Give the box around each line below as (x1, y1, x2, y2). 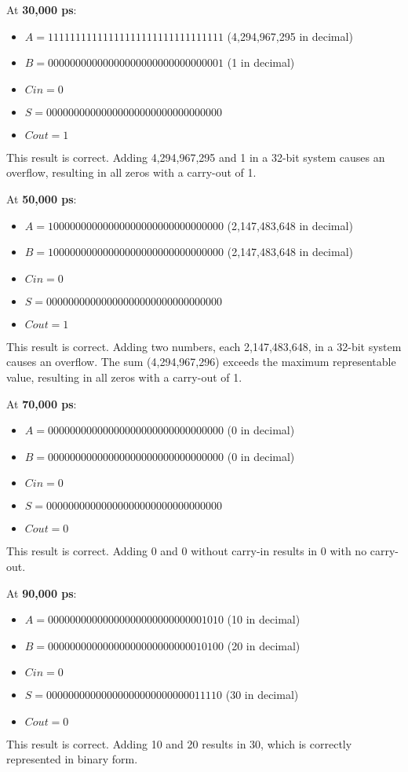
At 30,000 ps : (6, 2, 77, 17)
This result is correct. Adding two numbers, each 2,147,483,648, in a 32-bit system (6, 338, 402, 354)
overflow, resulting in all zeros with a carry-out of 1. (6, 164, 257, 181)
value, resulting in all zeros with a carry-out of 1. (6, 368, 242, 385)
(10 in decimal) (227, 611, 301, 627)
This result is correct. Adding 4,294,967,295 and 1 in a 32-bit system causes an (6, 148, 385, 165)
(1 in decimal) (227, 54, 295, 71)
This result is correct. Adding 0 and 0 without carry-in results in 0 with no (6, 543, 367, 559)
